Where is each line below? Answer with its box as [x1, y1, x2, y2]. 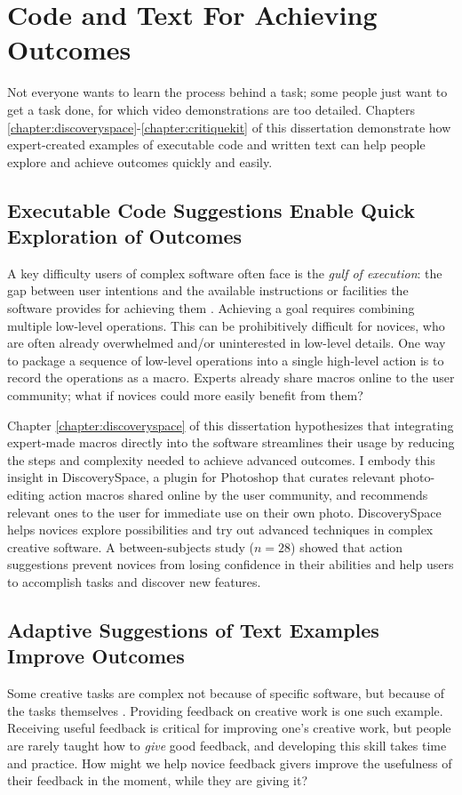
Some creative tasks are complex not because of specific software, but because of [7, 684, 445, 703]
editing [7, 486, 45, 503]
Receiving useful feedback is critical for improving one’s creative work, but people [7, 719, 451, 737]
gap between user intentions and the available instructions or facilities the [7, 281, 409, 300]
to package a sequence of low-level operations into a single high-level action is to [7, 350, 444, 369]
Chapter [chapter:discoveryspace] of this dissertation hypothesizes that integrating [7, 415, 454, 434]
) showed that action [291, 537, 403, 556]
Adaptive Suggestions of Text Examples [7, 615, 379, 643]
